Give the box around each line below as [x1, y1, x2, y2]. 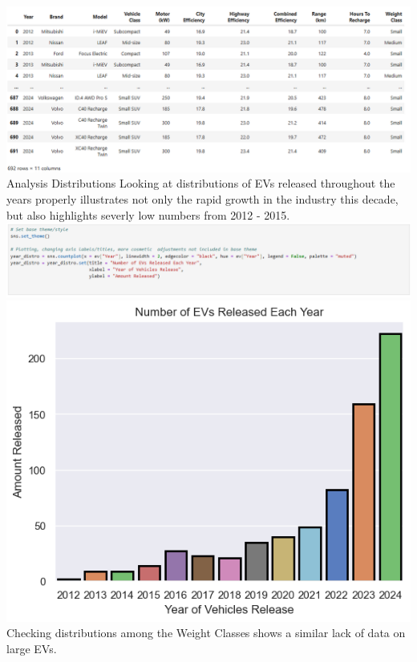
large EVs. [6, 640, 57, 656]
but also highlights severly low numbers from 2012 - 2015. [6, 206, 290, 223]
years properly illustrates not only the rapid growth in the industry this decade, [6, 190, 399, 207]
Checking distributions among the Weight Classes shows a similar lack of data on [6, 624, 406, 641]
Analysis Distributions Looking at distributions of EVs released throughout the [6, 175, 395, 192]
